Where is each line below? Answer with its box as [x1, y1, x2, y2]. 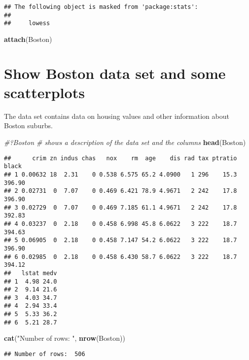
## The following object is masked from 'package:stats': [4, 3, 198, 10]
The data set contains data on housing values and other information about [4, 110, 229, 121]
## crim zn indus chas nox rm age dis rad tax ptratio [4, 154, 237, 162]
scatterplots [4, 82, 85, 102]
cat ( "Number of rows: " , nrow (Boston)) [4, 333, 125, 343]
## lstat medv [4, 269, 57, 277]
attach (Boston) [4, 34, 52, 44]
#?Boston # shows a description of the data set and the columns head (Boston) [4, 137, 246, 147]
